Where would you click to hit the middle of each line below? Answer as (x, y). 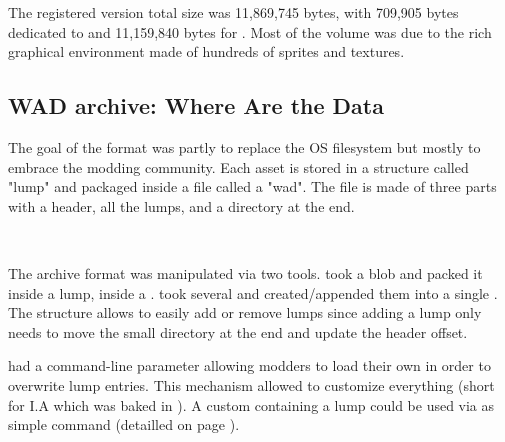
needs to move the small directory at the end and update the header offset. (238, 331)
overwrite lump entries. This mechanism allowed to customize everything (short (251, 384)
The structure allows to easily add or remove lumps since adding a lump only (245, 312)
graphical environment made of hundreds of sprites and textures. (206, 51)
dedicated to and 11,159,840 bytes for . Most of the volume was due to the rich (250, 31)
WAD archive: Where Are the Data (196, 105)
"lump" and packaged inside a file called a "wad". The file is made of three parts (252, 186)
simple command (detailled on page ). (124, 424)
